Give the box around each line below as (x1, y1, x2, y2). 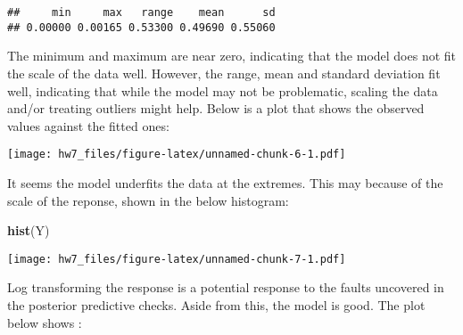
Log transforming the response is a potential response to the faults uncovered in (7, 278, 444, 297)
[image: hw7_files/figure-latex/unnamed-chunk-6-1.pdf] (7, 148, 346, 161)
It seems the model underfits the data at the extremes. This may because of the (7, 173, 443, 192)
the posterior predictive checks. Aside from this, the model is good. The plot (7, 295, 426, 314)
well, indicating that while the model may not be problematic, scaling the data (7, 81, 438, 100)
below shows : (7, 313, 82, 331)
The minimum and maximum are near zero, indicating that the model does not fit (7, 46, 457, 65)
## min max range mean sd (7, 6, 276, 19)
